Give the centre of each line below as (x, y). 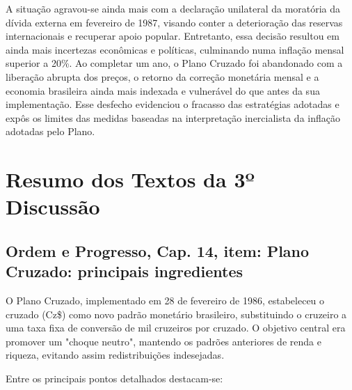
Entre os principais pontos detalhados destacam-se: (114, 379)
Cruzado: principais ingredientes (125, 271)
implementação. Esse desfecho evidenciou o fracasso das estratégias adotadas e (173, 104)
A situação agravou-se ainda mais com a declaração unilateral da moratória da (173, 8)
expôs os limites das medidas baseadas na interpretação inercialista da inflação (173, 117)
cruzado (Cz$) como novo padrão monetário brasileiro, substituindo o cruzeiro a (176, 314)
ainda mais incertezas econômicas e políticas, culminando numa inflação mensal (175, 49)
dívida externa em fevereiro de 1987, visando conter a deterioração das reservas (174, 22)
